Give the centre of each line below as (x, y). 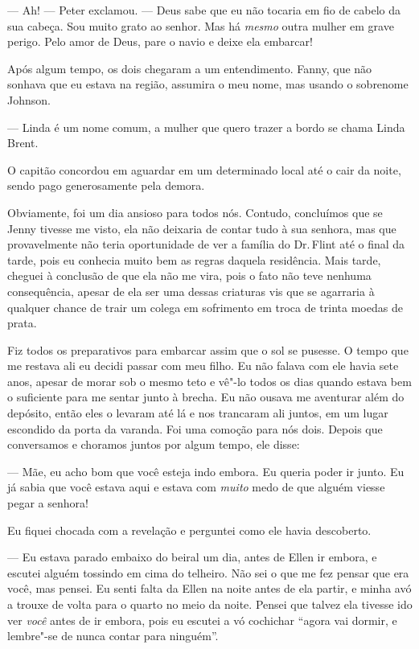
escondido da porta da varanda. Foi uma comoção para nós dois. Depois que (195, 428)
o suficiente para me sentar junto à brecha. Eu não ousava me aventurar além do (206, 397)
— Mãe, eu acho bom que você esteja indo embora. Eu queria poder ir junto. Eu (206, 471)
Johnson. (29, 99)
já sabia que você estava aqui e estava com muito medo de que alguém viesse (196, 487)
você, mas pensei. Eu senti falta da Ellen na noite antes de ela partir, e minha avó (209, 588)
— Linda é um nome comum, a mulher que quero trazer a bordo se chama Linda (206, 127)
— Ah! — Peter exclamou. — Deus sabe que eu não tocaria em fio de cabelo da (204, 10)
